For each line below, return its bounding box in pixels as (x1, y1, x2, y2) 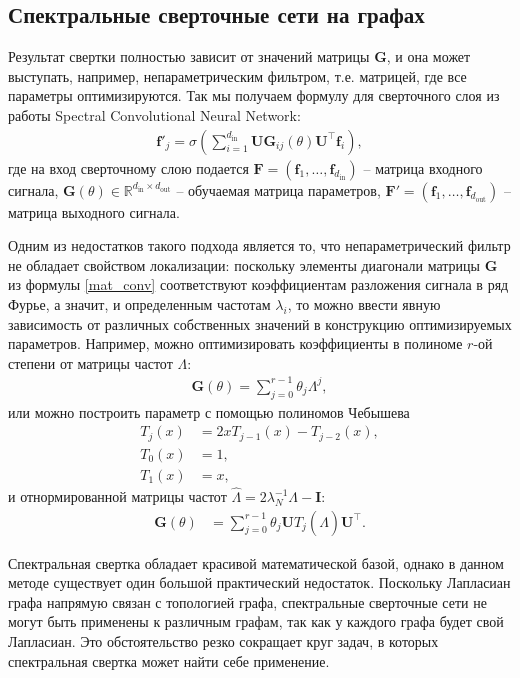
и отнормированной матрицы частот (8, 486, 227, 507)
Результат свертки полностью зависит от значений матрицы (8, 46, 370, 67)
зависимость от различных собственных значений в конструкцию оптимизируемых (8, 313, 512, 334)
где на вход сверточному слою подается (8, 157, 249, 178)
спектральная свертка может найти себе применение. (8, 650, 330, 671)
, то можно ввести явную (287, 293, 441, 314)
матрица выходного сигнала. (8, 201, 180, 222)
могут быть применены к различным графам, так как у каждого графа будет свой (8, 611, 504, 632)
